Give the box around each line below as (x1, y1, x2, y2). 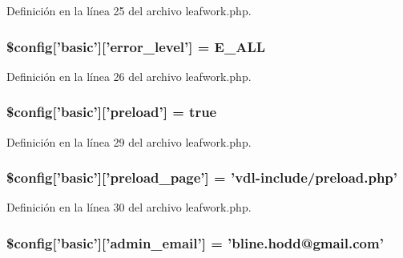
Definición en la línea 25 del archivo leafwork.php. (6, 2, 252, 18)
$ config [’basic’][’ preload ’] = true (6, 102, 217, 122)
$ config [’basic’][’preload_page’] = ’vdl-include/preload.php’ (6, 167, 398, 187)
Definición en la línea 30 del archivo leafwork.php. (6, 199, 252, 216)
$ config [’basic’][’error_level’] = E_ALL (6, 36, 266, 56)
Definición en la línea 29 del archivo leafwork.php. (6, 133, 252, 150)
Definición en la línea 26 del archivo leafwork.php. (6, 67, 252, 84)
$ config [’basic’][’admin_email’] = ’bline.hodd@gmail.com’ (6, 232, 384, 252)
